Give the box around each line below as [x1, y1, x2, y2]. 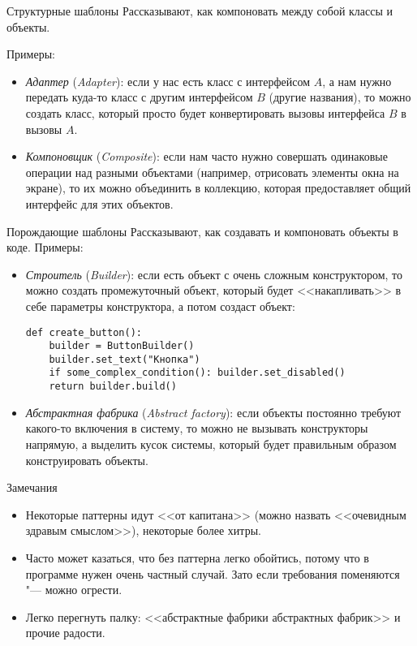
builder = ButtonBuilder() [49, 340, 195, 352]
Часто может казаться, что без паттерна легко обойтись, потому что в [25, 549, 369, 566]
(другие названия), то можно [269, 88, 411, 106]
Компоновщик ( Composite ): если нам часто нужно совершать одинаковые [25, 148, 388, 165]
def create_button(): [25, 326, 142, 338]
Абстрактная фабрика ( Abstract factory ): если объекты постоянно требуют [25, 403, 402, 420]
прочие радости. [25, 624, 105, 641]
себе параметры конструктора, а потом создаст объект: [25, 297, 295, 314]
